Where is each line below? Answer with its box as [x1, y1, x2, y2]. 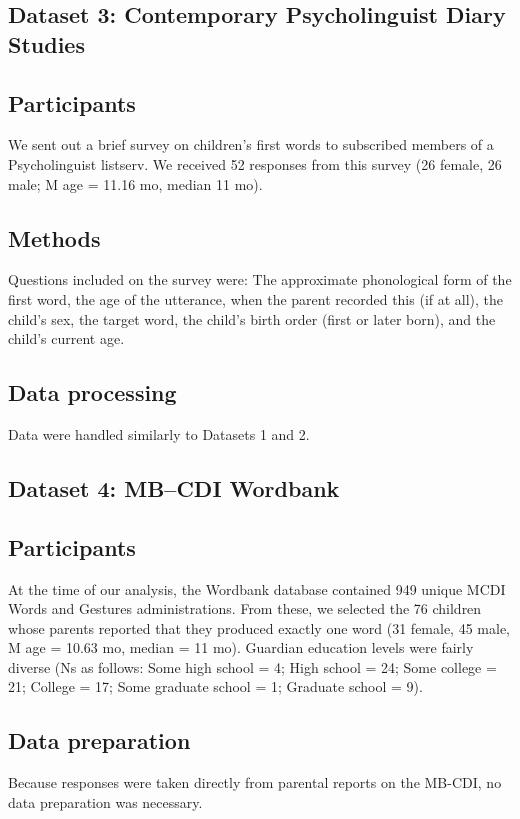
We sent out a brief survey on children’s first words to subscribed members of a [8, 134, 494, 155]
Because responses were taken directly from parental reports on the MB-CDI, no [8, 772, 502, 793]
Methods [8, 222, 101, 253]
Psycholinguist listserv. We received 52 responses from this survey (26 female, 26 [8, 153, 502, 174]
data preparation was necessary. [8, 791, 203, 812]
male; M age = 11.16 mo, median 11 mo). [8, 173, 263, 194]
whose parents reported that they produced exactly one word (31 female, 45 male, [8, 617, 510, 638]
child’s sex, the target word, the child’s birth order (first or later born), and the [8, 308, 496, 329]
